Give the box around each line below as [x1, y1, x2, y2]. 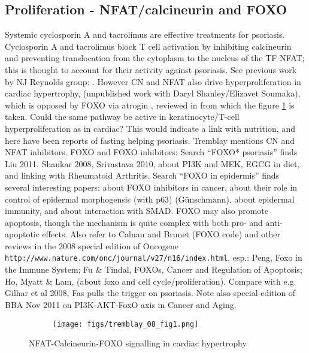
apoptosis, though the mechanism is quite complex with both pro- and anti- [5, 216, 283, 228]
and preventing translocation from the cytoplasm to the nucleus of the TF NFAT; [5, 52, 305, 64]
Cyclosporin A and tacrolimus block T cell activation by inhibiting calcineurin [5, 40, 292, 52]
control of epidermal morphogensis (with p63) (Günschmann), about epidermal [5, 192, 295, 205]
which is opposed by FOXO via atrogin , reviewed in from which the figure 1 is [5, 98, 295, 111]
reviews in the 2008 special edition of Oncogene [5, 239, 178, 252]
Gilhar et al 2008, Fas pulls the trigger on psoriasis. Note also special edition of [5, 286, 296, 299]
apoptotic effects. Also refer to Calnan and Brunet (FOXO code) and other [5, 228, 280, 240]
